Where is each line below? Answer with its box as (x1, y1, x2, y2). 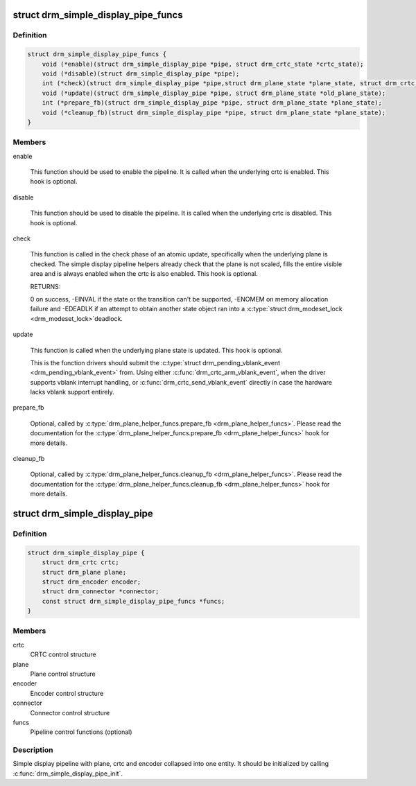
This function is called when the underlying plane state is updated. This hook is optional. (30, 346, 283, 354)
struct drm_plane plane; (42, 568, 127, 576)
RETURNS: (30, 282, 61, 290)
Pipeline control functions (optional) (30, 728, 132, 736)
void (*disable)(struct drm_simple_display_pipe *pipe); (42, 69, 240, 78)
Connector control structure (30, 708, 110, 717)
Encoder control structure (30, 689, 104, 697)
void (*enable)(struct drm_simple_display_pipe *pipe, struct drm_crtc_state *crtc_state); (42, 60, 364, 68)
